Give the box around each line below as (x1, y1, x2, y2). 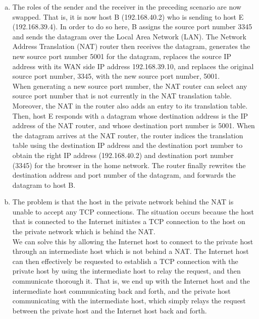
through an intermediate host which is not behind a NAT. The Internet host (12, 246, 249, 256)
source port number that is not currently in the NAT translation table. (12, 90, 232, 101)
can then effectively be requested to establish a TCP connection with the (12, 255, 238, 266)
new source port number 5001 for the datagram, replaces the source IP (12, 50, 231, 61)
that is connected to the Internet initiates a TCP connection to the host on (12, 216, 245, 227)
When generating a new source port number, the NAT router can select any (12, 80, 247, 91)
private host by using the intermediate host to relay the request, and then (12, 265, 241, 276)
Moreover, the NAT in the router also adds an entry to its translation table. (12, 100, 248, 111)
